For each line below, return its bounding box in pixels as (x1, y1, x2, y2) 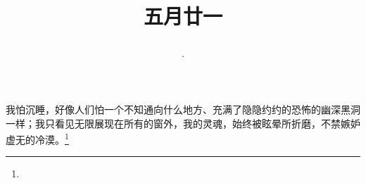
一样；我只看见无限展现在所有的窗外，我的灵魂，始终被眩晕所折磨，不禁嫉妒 (6, 115, 360, 130)
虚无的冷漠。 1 (6, 130, 69, 146)
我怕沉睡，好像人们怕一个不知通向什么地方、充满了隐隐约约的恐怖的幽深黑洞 (6, 101, 360, 116)
